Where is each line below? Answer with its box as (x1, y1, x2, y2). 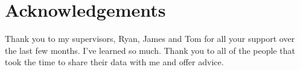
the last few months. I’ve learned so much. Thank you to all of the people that (5, 44, 295, 56)
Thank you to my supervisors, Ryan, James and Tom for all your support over (5, 32, 295, 45)
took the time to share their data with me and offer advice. (5, 56, 224, 68)
